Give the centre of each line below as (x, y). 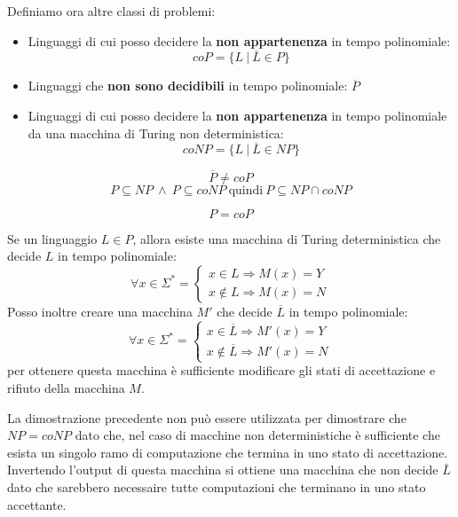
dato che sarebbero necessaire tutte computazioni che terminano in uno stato (217, 486)
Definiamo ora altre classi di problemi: (111, 11)
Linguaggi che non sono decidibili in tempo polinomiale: (188, 86)
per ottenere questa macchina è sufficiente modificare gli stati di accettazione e (221, 370)
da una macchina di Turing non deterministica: (156, 133)
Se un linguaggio (52, 238)
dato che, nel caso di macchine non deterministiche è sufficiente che (257, 435)
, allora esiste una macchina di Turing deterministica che (287, 238)
